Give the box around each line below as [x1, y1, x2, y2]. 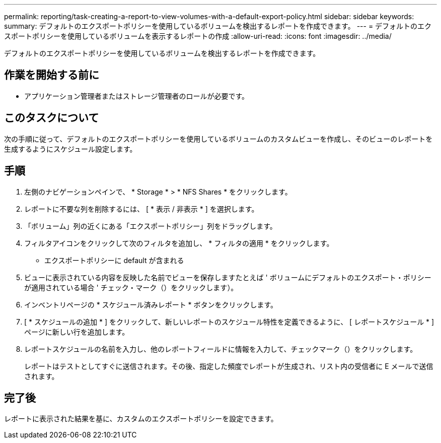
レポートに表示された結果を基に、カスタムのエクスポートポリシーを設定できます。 [4, 414, 278, 423]
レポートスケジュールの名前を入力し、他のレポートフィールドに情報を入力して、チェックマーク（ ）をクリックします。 [24, 344, 417, 353]
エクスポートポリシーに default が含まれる [44, 256, 184, 265]
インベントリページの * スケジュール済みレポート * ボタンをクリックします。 [24, 300, 278, 309]
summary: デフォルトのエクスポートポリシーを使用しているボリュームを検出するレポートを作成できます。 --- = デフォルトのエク [4, 22, 432, 30]
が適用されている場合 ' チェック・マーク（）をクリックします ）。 [24, 283, 238, 292]
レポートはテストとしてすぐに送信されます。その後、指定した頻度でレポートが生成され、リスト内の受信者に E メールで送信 [24, 361, 433, 370]
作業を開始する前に [4, 69, 99, 82]
